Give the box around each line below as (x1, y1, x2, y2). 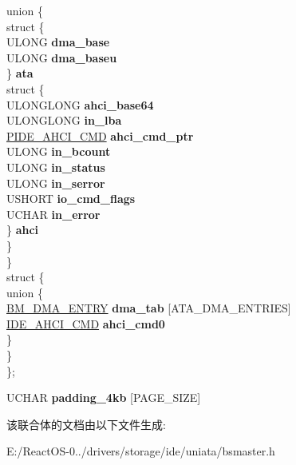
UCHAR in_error (6, 205, 101, 222)
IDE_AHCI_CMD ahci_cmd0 (6, 315, 165, 332)
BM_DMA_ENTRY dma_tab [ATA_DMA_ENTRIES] (6, 300, 291, 316)
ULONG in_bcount (6, 143, 111, 160)
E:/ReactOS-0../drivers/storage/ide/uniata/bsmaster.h (6, 443, 275, 459)
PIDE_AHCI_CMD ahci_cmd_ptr (6, 127, 194, 144)
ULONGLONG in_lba (6, 112, 122, 129)
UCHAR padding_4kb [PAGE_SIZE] (6, 389, 201, 406)
